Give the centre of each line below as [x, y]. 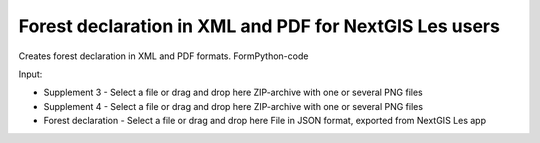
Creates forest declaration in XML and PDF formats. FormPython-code [163, 56]
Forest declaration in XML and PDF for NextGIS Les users [259, 26]
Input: [30, 74]
